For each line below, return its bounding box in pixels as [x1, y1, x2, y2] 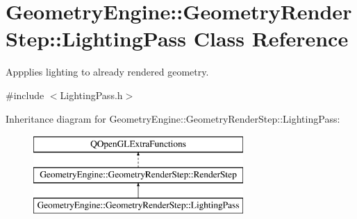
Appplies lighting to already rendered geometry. [6, 64, 209, 79]
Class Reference [193, 24, 349, 53]
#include [6, 87, 44, 102]
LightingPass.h [60, 87, 123, 102]
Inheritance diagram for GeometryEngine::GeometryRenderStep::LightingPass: [6, 111, 340, 125]
